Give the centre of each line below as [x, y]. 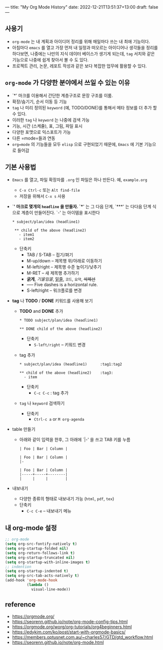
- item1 [27, 235]
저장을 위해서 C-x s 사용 [42, 196]
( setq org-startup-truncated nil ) [40, 558]
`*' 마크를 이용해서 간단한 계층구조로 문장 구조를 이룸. [63, 95]
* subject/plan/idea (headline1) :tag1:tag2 [71, 365]
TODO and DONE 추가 [41, 311]
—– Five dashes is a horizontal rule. [62, 284]
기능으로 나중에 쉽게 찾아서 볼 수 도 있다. [50, 60]
